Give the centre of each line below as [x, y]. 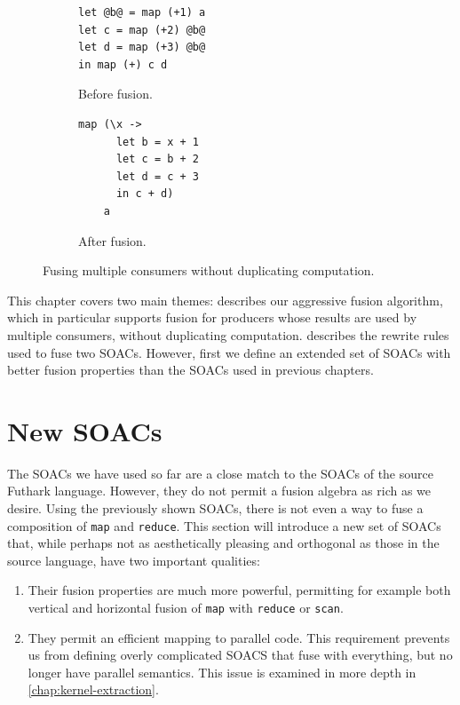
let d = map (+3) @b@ [142, 48]
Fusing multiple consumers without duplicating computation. [209, 270]
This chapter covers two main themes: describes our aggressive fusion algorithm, [225, 300]
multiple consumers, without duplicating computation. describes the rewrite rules [228, 334]
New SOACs [85, 430]
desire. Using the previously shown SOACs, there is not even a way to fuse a [215, 508]
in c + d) [145, 194]
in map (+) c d [123, 64]
